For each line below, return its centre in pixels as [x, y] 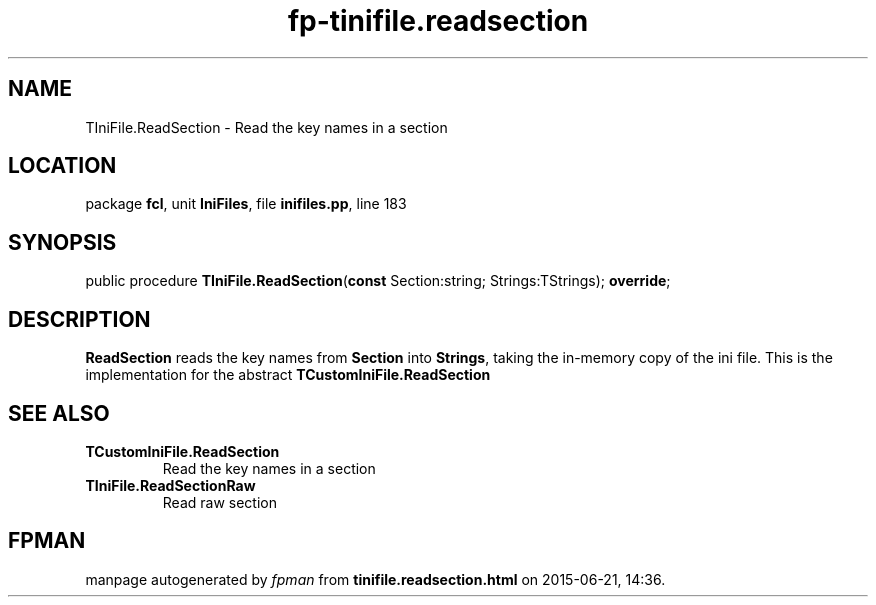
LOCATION [62, 166]
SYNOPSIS [62, 242]
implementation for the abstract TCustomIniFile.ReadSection [288, 375]
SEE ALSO [59, 413]
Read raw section [219, 502]
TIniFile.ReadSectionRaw [170, 485]
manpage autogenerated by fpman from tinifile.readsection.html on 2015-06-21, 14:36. [375, 579]
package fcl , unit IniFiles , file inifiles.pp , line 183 [246, 204]
